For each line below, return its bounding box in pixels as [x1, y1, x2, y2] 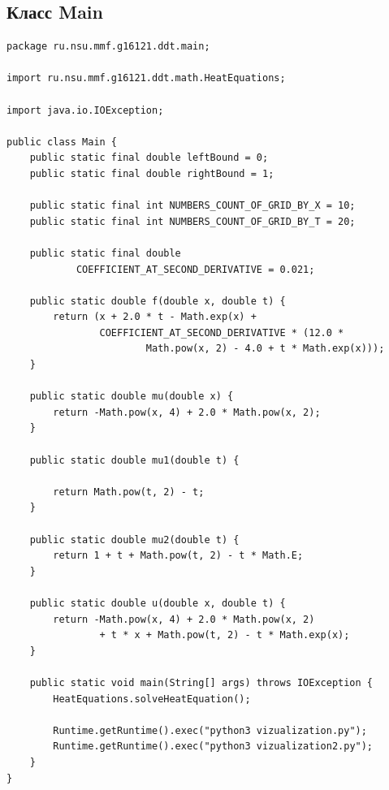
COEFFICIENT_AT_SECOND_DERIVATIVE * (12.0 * [99, 326, 344, 339]
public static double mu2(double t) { [29, 533, 240, 546]
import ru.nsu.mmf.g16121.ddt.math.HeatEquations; [6, 72, 286, 84]
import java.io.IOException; [6, 104, 164, 116]
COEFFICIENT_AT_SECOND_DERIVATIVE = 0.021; [76, 263, 315, 275]
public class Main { [6, 136, 118, 148]
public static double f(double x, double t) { [29, 295, 286, 307]
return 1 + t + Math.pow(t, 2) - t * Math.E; [53, 550, 304, 562]
